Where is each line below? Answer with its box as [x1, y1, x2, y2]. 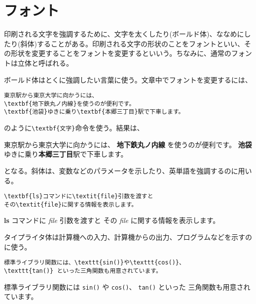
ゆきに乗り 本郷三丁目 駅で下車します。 [4, 149, 128, 159]
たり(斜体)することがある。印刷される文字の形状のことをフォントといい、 [4, 38, 244, 48]
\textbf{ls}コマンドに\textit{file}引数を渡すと [4, 193, 153, 200]
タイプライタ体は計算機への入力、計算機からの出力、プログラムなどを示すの [4, 232, 253, 242]
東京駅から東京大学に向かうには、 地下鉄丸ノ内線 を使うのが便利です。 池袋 [4, 139, 252, 149]
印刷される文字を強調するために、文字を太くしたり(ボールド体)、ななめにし [4, 29, 251, 39]
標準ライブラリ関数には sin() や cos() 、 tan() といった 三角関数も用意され [4, 281, 251, 292]
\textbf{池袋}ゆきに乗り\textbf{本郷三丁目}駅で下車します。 [4, 108, 184, 116]
